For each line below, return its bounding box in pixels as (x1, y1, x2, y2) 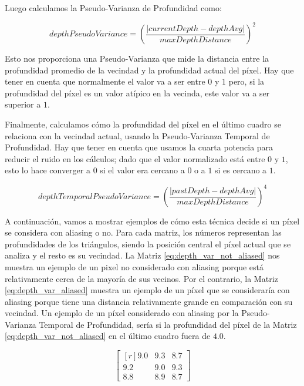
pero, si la (228, 75, 265, 88)
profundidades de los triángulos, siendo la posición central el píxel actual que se (5, 237, 291, 250)
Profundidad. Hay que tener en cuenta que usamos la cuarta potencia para (5, 141, 273, 153)
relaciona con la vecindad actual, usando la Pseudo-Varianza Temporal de (5, 129, 270, 142)
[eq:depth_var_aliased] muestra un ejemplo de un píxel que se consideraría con (5, 284, 290, 296)
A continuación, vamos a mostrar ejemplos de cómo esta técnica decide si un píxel (5, 214, 300, 227)
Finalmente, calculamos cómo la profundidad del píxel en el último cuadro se (5, 118, 281, 130)
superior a (5, 98, 41, 110)
